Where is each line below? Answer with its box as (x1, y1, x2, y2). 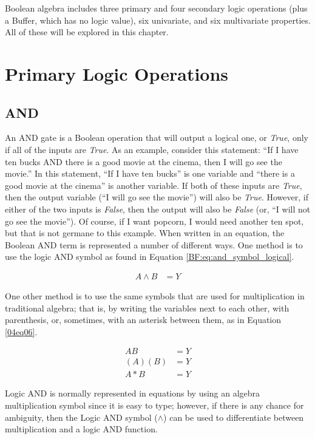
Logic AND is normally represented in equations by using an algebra (5, 387, 260, 400)
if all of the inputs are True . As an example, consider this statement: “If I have (5, 143, 299, 155)
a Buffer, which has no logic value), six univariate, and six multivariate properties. (5, 13, 311, 26)
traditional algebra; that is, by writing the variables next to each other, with (5, 301, 290, 314)
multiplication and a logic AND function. (5, 423, 158, 435)
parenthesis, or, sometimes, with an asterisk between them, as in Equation (5, 313, 282, 326)
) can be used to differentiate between (163, 410, 304, 423)
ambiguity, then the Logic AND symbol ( (5, 410, 158, 423)
